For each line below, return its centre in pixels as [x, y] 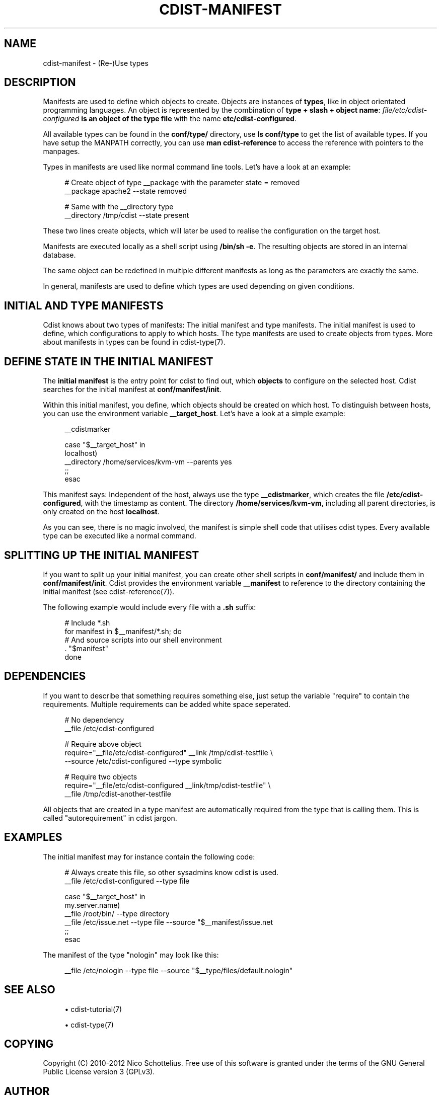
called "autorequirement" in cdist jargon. [110, 818]
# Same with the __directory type [119, 207]
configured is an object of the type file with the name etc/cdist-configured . [170, 119]
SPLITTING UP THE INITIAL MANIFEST [102, 555]
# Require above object [103, 744]
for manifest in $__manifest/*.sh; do [123, 631]
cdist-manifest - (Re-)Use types [96, 63]
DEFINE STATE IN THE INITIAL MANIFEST [109, 361]
